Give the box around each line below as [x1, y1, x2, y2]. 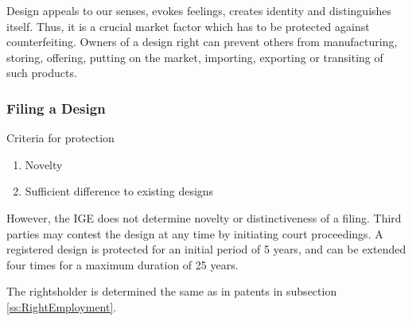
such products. [6, 64, 77, 81]
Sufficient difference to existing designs [25, 183, 214, 199]
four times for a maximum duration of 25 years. [6, 256, 239, 273]
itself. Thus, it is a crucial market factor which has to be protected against [6, 17, 370, 34]
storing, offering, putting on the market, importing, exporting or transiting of [6, 48, 383, 65]
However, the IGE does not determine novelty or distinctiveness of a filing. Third [6, 209, 402, 226]
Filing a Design [6, 98, 106, 118]
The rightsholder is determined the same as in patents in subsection [6, 283, 337, 300]
